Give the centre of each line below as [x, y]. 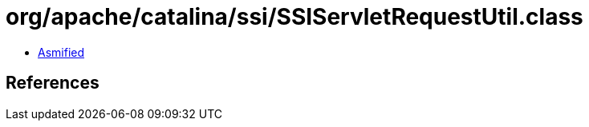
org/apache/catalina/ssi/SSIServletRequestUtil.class [294, 17]
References [53, 83]
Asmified [61, 52]
